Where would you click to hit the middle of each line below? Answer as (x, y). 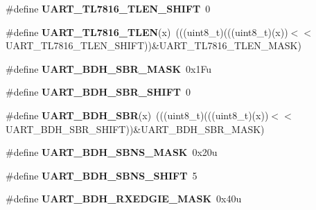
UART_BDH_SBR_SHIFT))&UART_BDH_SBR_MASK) (135, 129)
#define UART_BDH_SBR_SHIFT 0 (98, 92)
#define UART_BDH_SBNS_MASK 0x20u (112, 152)
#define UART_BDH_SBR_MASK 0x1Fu (109, 68)
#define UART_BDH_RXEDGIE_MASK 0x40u (124, 199)
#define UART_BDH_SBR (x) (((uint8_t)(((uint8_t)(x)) (137, 115)
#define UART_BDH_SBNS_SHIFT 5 (102, 175)
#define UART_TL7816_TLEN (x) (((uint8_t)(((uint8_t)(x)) (147, 32)
